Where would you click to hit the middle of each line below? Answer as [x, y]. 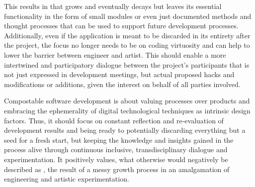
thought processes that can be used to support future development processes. [121, 26]
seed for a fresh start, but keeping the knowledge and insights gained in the [119, 140]
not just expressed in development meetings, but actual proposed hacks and [119, 74]
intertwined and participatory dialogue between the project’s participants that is [127, 64]
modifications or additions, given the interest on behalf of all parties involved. [122, 84]
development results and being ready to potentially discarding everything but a [125, 130]
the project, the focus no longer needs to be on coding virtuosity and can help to [127, 45]
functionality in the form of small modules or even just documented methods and [128, 16]
